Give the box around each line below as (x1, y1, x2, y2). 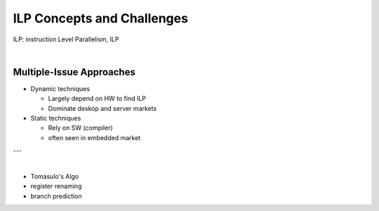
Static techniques (30, 114, 81, 123)
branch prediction (30, 191, 82, 200)
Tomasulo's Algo (30, 172, 79, 180)
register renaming (30, 182, 82, 191)
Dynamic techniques (30, 84, 91, 93)
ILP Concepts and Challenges (13, 11, 189, 26)
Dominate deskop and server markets (48, 104, 157, 112)
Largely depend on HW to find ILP (48, 95, 147, 103)
